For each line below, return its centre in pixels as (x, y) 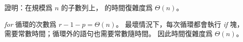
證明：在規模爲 (28, 7)
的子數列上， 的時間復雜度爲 (107, 7)
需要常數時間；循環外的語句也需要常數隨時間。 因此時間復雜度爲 (109, 33)
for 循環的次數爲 (31, 24)
